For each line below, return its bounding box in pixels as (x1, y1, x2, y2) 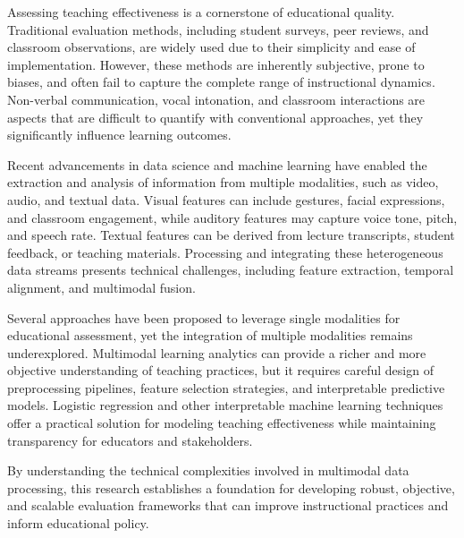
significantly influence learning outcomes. (7, 125, 232, 144)
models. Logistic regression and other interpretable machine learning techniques (7, 396, 443, 414)
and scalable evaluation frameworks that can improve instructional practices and (7, 496, 449, 515)
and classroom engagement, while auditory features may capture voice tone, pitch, (7, 208, 458, 226)
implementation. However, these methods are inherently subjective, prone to (7, 55, 425, 73)
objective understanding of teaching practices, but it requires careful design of (7, 361, 434, 380)
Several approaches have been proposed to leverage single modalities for (7, 308, 401, 327)
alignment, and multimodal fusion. (7, 278, 196, 296)
